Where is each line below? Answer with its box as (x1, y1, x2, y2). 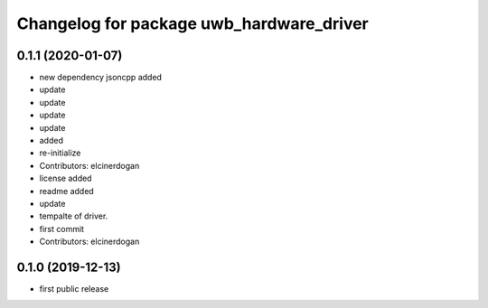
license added (39, 173, 92, 184)
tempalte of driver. (39, 210, 108, 221)
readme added (39, 185, 94, 196)
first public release (39, 284, 109, 294)
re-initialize (39, 147, 81, 158)
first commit (39, 223, 85, 234)
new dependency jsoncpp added (39, 72, 163, 83)
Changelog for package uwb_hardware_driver (16, 14, 370, 33)
